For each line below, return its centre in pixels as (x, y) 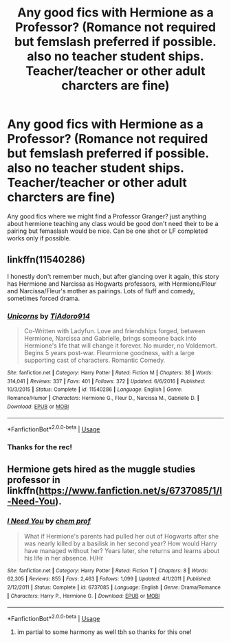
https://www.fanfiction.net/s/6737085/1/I (130, 491)
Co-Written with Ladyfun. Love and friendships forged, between (114, 331)
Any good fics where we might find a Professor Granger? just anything (107, 216)
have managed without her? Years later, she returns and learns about (122, 550)
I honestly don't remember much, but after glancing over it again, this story (113, 276)
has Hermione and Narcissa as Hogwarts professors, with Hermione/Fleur (112, 284)
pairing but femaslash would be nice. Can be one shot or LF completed (108, 231)
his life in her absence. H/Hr (64, 558)
